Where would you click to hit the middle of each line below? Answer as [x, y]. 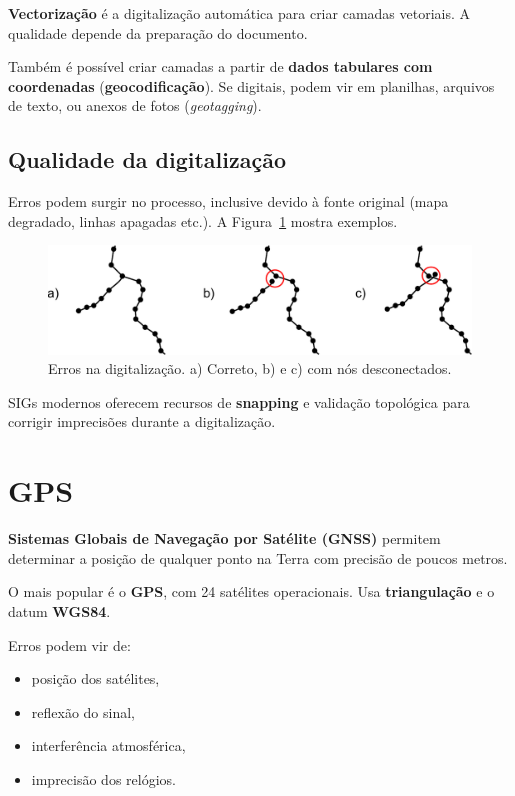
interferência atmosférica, [108, 745]
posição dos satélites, [95, 678]
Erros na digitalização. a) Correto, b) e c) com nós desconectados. [250, 368]
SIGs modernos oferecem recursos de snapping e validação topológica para [239, 401]
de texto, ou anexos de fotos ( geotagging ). [135, 105]
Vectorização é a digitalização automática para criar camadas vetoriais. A [239, 13]
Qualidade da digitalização [147, 159]
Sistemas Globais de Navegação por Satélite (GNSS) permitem [224, 538]
